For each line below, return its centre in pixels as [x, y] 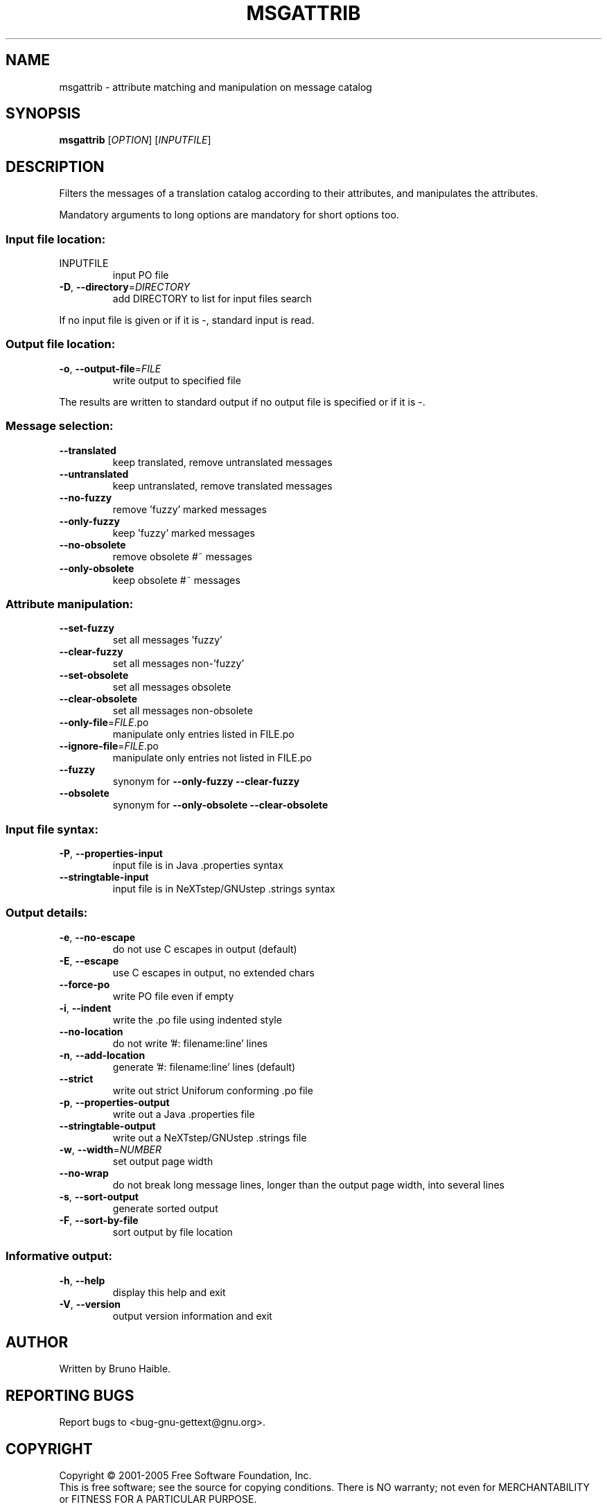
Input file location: [56, 239]
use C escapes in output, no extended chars [213, 972]
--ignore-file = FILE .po [109, 746]
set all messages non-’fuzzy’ [178, 664]
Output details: [47, 913]
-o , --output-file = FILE [110, 368]
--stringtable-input [104, 877]
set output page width [163, 1161]
